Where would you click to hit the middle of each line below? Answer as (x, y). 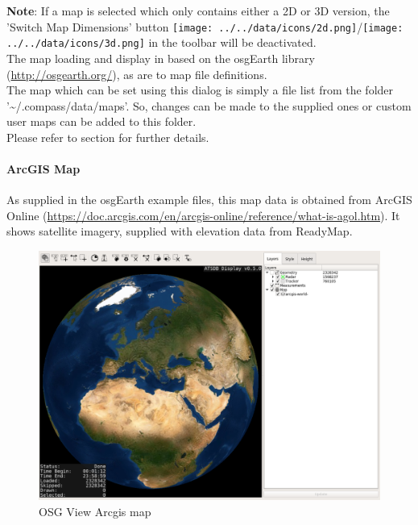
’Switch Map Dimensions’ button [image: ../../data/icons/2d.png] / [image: (205, 26)
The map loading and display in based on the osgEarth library (161, 58)
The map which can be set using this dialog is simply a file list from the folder (200, 90)
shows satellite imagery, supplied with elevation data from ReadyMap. (180, 231)
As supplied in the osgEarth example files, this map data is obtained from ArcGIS (209, 200)
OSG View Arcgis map (95, 511)
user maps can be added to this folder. (101, 121)
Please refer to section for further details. (108, 137)
